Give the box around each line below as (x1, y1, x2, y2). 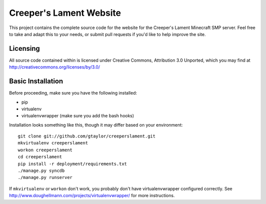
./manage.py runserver (18, 175, 73, 180)
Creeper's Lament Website (9, 7, 121, 18)
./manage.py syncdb (18, 168, 65, 173)
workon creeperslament (18, 147, 73, 153)
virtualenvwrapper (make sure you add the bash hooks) (21, 113, 134, 119)
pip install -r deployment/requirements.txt (18, 161, 128, 167)
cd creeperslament (18, 154, 63, 160)
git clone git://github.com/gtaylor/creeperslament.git (18, 134, 156, 139)
